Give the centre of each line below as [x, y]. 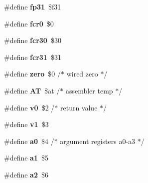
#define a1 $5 [26, 158]
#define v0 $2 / [29, 107]
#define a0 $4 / [29, 141]
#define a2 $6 [26, 174]
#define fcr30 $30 [33, 40]
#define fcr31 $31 [33, 57]
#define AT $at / [32, 90]
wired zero [82, 74]
